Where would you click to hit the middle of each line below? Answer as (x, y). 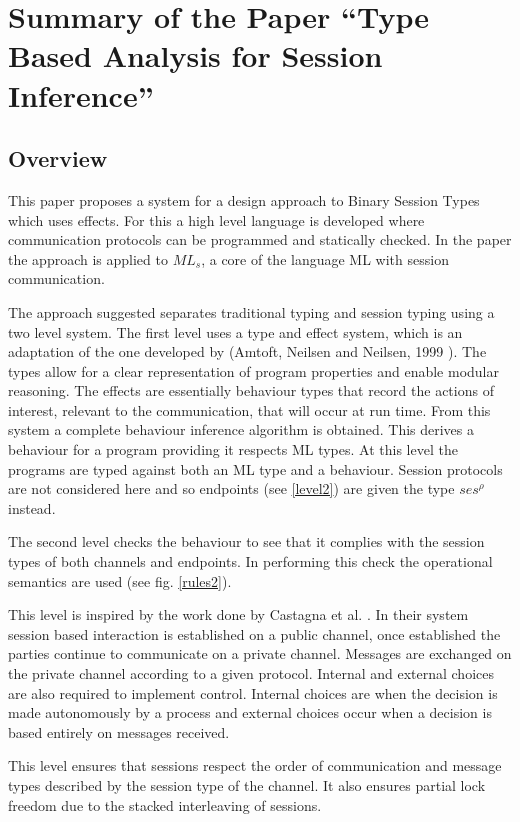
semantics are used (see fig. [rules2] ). (120, 580)
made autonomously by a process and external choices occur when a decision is (250, 712)
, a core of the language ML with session (325, 258)
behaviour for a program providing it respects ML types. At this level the (233, 449)
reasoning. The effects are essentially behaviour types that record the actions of (251, 390)
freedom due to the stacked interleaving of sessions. (165, 804)
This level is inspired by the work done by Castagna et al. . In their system (238, 614)
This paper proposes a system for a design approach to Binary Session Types (244, 199)
